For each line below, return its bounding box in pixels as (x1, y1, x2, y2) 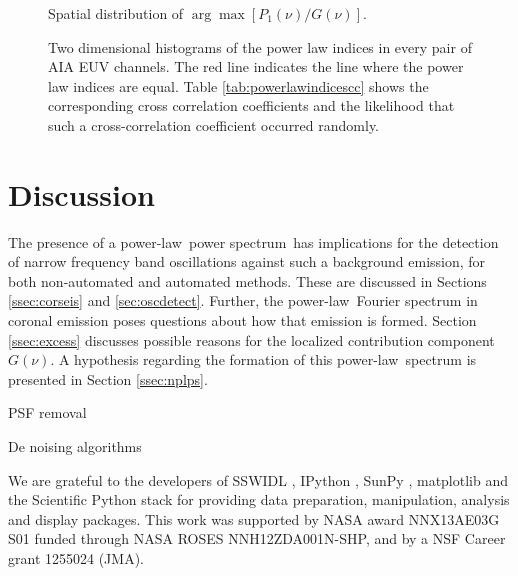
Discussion (8, 173, 155, 214)
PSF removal (8, 402, 87, 423)
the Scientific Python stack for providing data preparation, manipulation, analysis (8, 489, 510, 510)
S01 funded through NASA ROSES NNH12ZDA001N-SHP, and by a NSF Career (8, 528, 506, 549)
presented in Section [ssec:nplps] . (8, 368, 208, 389)
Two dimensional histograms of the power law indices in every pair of (48, 36, 472, 57)
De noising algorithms (8, 436, 142, 457)
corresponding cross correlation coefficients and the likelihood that (48, 95, 455, 116)
